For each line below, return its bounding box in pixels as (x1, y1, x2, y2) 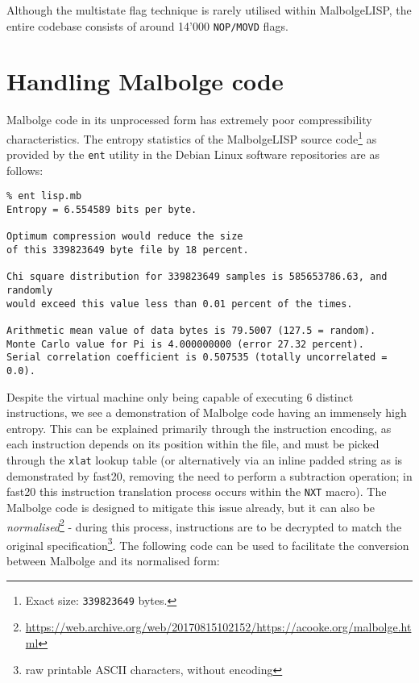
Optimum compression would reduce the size (6, 231, 243, 243)
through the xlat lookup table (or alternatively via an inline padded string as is (6, 452, 403, 469)
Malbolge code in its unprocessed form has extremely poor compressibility (6, 111, 372, 128)
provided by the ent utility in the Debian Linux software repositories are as (6, 146, 380, 163)
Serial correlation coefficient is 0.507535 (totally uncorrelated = (6, 352, 388, 364)
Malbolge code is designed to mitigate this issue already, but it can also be (6, 498, 375, 515)
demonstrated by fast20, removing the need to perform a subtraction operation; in (6, 467, 413, 484)
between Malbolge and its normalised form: (6, 552, 220, 569)
